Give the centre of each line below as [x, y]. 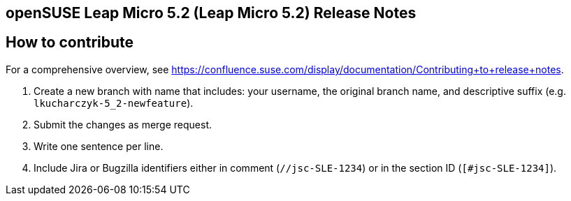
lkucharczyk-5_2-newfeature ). [114, 103]
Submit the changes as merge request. [123, 124]
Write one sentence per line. [99, 146]
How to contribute [70, 43]
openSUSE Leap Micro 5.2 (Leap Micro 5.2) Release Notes [211, 13]
